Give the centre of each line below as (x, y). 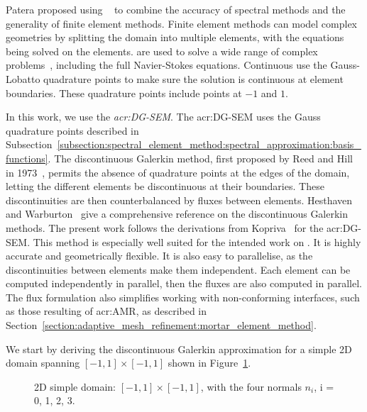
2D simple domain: (75, 386)
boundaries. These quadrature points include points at (124, 93)
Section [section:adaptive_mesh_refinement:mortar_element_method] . (161, 325)
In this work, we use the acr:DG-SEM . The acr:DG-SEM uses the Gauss (163, 117)
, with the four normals (251, 386)
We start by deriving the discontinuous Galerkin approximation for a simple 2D (179, 349)
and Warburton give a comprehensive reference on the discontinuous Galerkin (177, 214)
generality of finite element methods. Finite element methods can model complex (182, 23)
